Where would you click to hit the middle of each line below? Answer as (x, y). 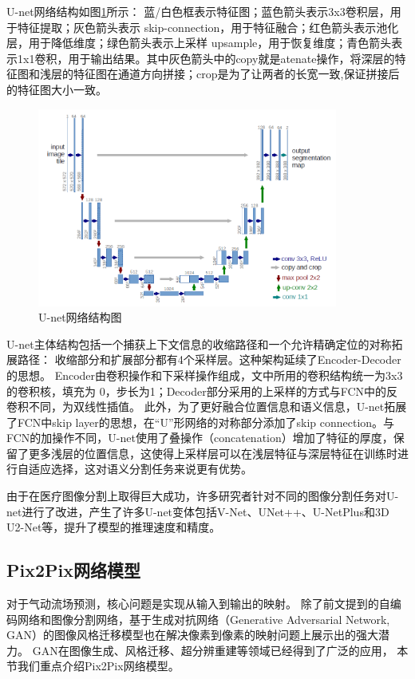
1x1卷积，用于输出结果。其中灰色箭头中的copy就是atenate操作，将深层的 (206, 58)
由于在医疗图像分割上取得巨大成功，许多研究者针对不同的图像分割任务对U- (203, 496)
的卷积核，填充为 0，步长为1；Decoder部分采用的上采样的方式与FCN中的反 (202, 391)
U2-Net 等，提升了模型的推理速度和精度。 (114, 527)
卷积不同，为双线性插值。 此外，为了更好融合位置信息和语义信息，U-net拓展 (207, 407)
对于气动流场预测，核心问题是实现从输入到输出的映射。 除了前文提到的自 (198, 604)
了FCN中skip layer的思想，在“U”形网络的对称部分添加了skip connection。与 (201, 422)
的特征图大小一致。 (57, 89)
